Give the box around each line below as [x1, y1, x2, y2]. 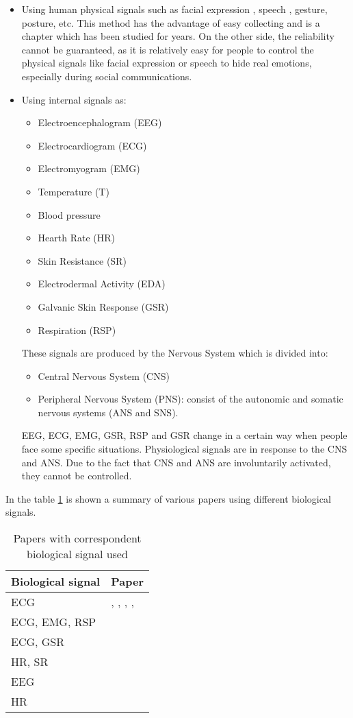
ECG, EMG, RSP [11, 614, 96, 630]
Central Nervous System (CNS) [38, 368, 170, 383]
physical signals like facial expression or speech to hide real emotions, [21, 56, 312, 70]
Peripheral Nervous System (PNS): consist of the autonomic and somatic [38, 392, 343, 406]
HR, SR [11, 654, 49, 670]
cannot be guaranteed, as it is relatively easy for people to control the [21, 42, 314, 56]
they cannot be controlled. [21, 468, 132, 483]
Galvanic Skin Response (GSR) [38, 299, 169, 313]
